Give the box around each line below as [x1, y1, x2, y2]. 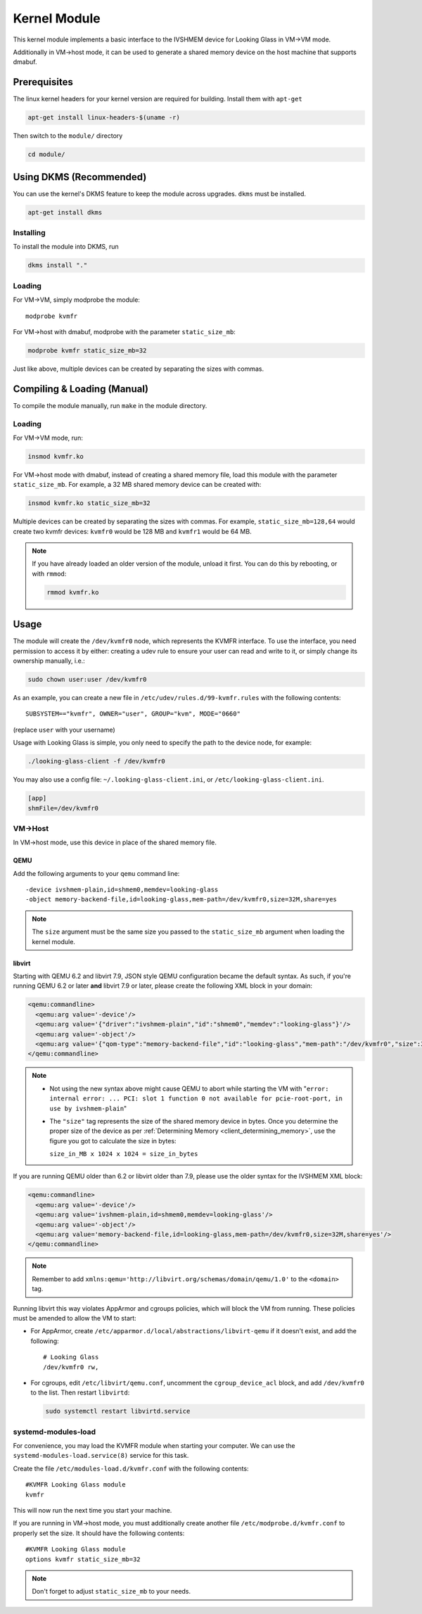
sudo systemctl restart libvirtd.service [45, 1407, 191, 1416]
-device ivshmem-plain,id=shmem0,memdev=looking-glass [25, 886, 219, 894]
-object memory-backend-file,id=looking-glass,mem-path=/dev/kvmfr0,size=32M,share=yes [25, 896, 338, 903]
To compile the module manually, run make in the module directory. [13, 401, 207, 409]
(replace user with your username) [13, 725, 115, 734]
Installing [13, 228, 46, 238]
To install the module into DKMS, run [13, 243, 119, 251]
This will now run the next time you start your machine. [13, 1506, 172, 1514]
